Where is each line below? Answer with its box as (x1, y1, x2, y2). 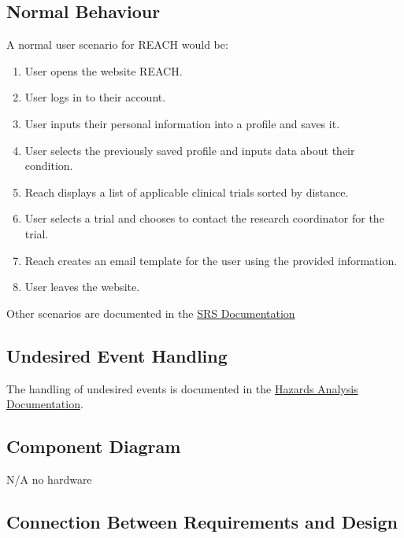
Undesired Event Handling (6, 343, 228, 367)
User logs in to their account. (24, 89, 166, 105)
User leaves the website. (24, 278, 140, 295)
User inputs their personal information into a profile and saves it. (24, 115, 340, 131)
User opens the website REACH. (24, 62, 183, 79)
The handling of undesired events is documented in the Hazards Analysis (6, 380, 358, 396)
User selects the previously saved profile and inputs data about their (24, 142, 355, 158)
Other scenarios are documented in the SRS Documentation (6, 304, 295, 321)
